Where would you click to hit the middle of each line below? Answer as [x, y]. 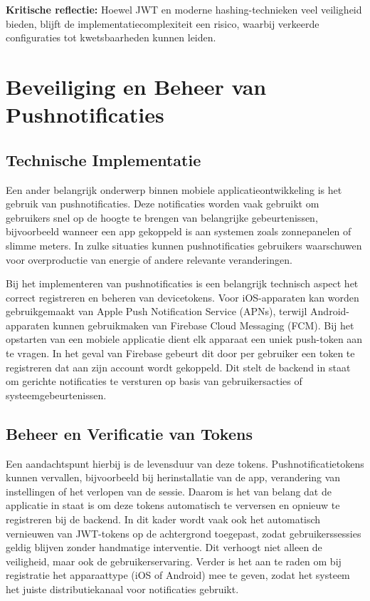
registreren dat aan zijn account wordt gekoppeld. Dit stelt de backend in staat [178, 367]
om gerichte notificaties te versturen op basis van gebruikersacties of [154, 381]
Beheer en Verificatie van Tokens [129, 433]
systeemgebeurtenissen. [56, 395]
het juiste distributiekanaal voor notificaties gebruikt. [122, 589]
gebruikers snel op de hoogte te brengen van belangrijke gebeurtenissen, [162, 217]
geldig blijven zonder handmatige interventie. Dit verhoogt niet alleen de [164, 547]
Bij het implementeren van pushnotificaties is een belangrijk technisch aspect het [182, 283]
